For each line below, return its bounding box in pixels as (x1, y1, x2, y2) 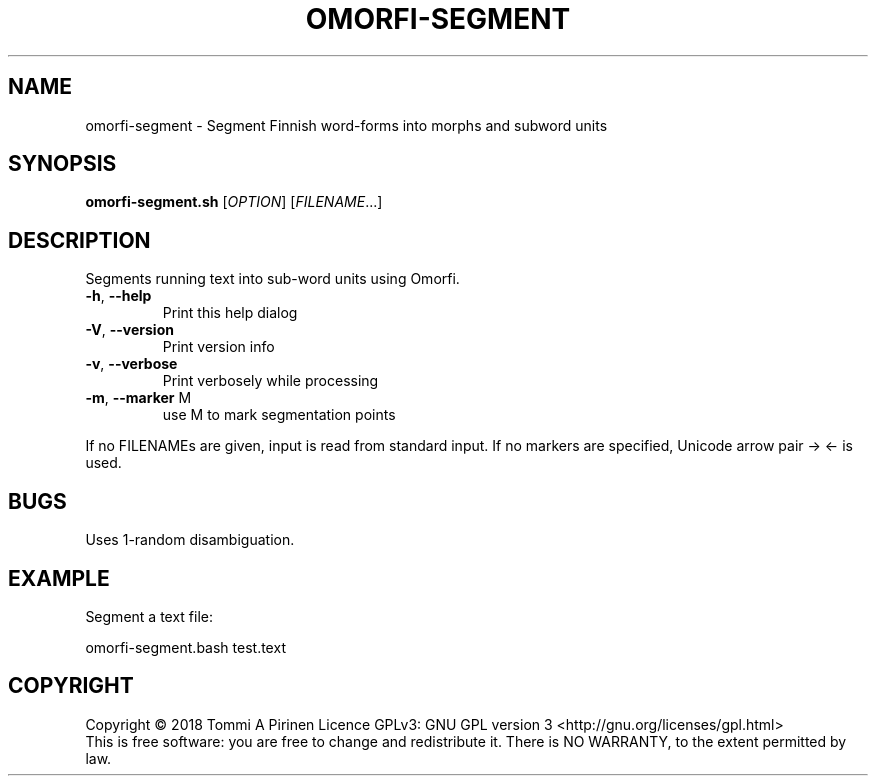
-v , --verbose (85, 355, 178, 373)
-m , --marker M (85, 389, 192, 407)
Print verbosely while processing (162, 372, 379, 390)
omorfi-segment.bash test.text (85, 638, 286, 656)
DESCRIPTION (8, 227, 151, 253)
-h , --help (85, 287, 152, 305)
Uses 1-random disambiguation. (85, 531, 295, 549)
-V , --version (85, 321, 174, 339)
